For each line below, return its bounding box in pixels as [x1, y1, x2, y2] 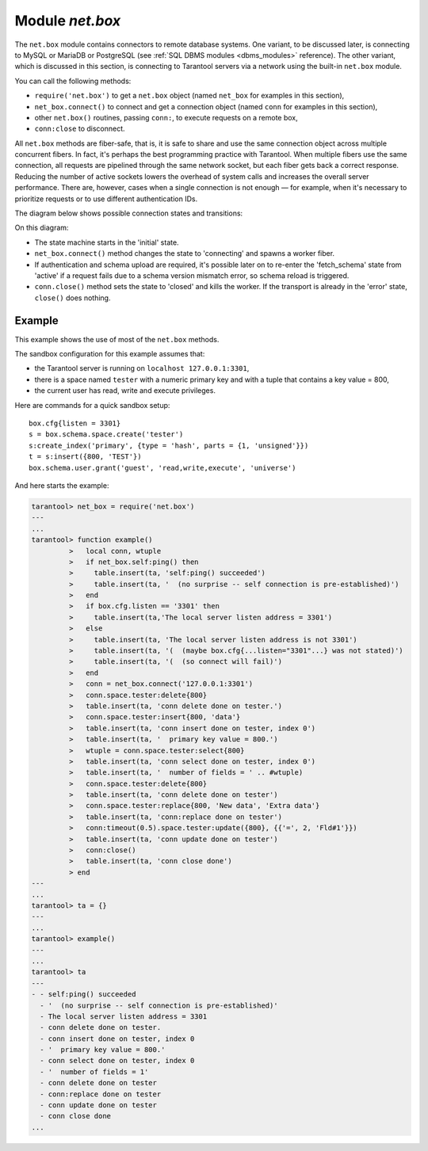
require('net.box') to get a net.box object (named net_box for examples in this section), [34, 91, 345, 101]
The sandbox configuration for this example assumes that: [14, 349, 205, 359]
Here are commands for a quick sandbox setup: [14, 400, 170, 410]
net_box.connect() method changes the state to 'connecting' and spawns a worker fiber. [34, 249, 335, 258]
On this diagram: [14, 223, 69, 233]
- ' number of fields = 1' [40, 1067, 149, 1077]
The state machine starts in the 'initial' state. [34, 238, 179, 247]
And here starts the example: [14, 480, 109, 490]
